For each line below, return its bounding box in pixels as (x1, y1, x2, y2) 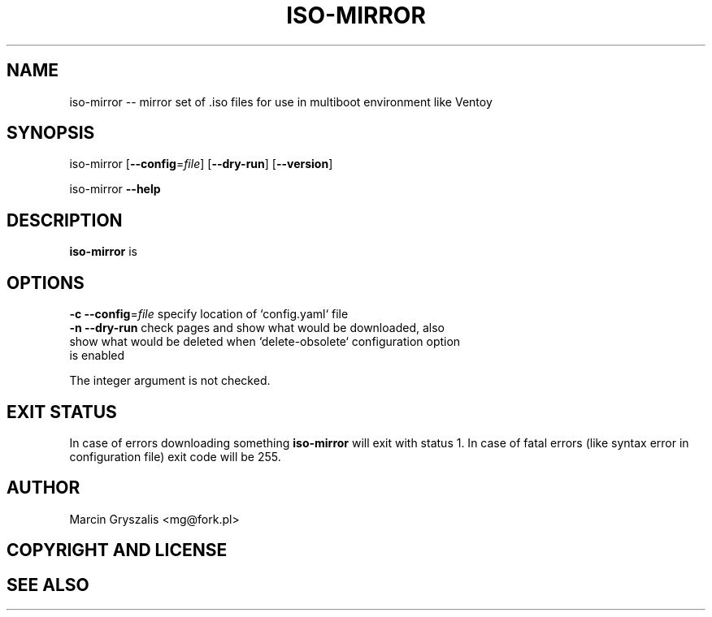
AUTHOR (7, 477, 80, 498)
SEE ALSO (7, 574, 89, 595)
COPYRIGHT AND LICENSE (7, 540, 228, 561)
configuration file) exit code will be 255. (69, 449, 281, 464)
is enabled (69, 348, 125, 363)
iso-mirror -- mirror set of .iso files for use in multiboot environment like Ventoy (69, 94, 493, 109)
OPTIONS (7, 272, 85, 293)
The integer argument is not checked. (69, 373, 271, 388)
